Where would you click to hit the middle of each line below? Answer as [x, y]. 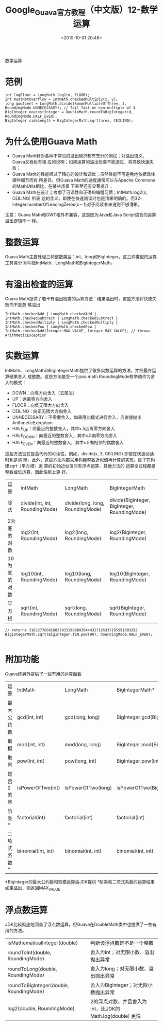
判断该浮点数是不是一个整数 [122, 943]
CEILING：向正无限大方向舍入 [42, 411]
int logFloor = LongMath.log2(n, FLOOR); [48, 95]
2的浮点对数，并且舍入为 [119, 1002]
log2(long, [76, 532]
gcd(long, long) [82, 717]
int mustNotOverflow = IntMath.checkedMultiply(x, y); [62, 99]
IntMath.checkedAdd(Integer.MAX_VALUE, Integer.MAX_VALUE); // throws [78, 331]
